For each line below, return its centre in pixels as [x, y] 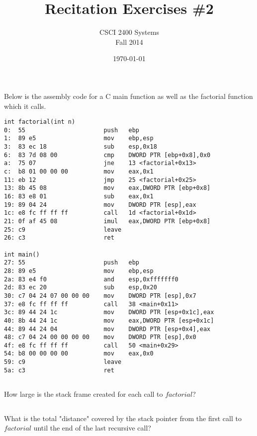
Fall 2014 [129, 42]
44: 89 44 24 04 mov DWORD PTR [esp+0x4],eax [107, 329]
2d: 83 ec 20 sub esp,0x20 [81, 288]
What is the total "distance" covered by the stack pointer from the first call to [123, 418]
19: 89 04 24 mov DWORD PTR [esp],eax [100, 205]
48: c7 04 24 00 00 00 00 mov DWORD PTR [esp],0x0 [100, 337]
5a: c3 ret [59, 370]
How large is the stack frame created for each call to [84, 393]
